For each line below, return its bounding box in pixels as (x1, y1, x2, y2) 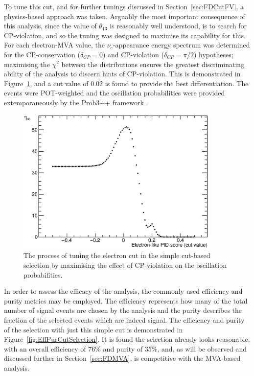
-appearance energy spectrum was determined (113, 40, 250, 50)
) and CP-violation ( (102, 49, 164, 59)
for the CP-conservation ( (4, 49, 80, 59)
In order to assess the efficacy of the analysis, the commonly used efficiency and (4, 286, 243, 296)
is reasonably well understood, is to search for (110, 21, 247, 31)
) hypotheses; (193, 49, 233, 59)
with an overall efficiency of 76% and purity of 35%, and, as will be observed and (4, 343, 247, 353)
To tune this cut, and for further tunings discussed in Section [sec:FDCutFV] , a (4, 1, 244, 11)
